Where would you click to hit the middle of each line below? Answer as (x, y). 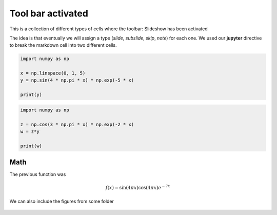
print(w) (31, 146)
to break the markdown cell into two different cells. (63, 45)
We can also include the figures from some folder (62, 201)
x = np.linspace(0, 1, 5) (53, 73)
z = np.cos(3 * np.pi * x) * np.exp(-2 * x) (77, 124)
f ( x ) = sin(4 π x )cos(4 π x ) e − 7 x (138, 187)
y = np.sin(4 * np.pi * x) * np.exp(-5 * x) (77, 80)
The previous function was (38, 174)
